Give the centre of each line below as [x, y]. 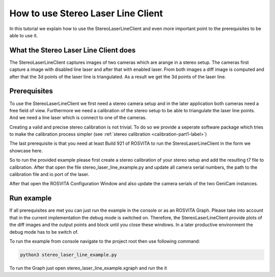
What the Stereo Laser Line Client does [73, 50]
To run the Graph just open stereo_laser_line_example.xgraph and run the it [88, 268]
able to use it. [24, 35]
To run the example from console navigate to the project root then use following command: [105, 241]
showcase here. [26, 150]
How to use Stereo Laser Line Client [86, 13]
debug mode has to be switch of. [44, 232]
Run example [31, 198]
